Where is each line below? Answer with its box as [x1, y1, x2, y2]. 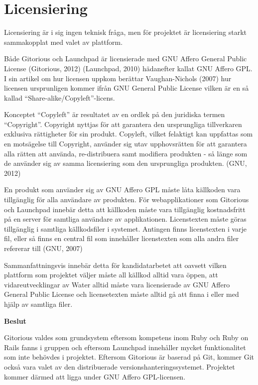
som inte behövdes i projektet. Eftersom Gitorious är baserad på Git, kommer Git [4, 352, 254, 362]
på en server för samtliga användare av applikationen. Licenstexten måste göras [4, 214, 247, 224]
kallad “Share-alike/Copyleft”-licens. [4, 92, 115, 103]
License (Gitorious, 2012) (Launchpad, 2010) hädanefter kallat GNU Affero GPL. [4, 63, 253, 73]
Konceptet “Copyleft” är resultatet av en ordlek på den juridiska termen [4, 109, 225, 120]
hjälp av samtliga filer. [4, 298, 73, 309]
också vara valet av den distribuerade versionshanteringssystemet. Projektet [4, 361, 235, 372]
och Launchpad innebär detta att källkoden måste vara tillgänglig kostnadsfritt [4, 204, 246, 214]
